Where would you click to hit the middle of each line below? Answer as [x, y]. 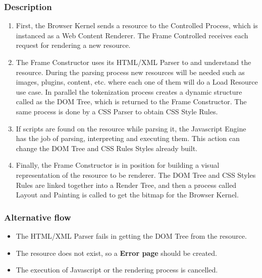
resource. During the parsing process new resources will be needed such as [130, 72]
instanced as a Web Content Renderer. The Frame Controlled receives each [132, 35]
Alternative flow [38, 217]
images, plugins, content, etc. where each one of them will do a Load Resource [137, 82]
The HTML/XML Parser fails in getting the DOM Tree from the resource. [131, 235]
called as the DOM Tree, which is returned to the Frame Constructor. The [131, 101]
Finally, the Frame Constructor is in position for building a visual [118, 165]
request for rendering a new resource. [73, 45]
